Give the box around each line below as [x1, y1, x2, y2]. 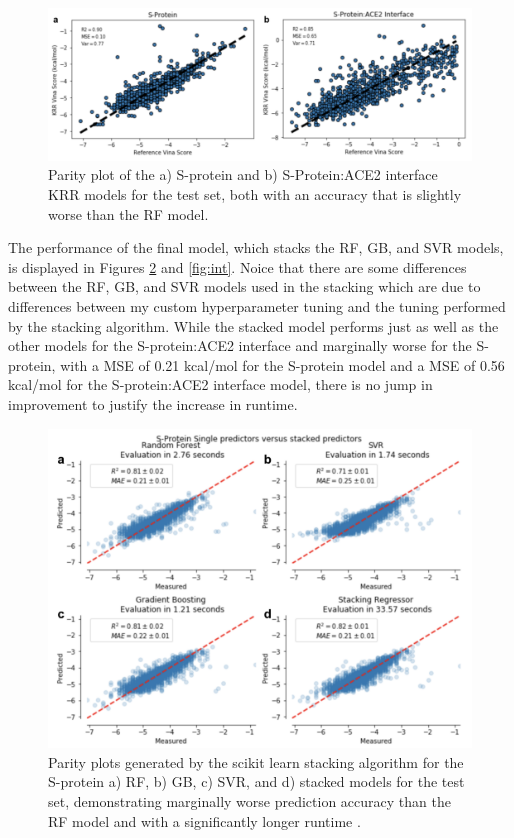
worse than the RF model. [48, 203, 209, 224]
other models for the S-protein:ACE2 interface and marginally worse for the [8, 335, 472, 356]
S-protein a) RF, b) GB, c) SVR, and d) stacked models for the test [48, 771, 465, 792]
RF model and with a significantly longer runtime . [48, 810, 361, 831]
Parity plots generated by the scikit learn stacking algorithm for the [48, 751, 464, 772]
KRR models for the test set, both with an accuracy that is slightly [48, 183, 462, 204]
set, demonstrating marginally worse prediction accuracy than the [48, 790, 451, 811]
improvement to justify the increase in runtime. [8, 393, 298, 414]
